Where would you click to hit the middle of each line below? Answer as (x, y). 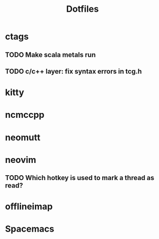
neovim (21, 160)
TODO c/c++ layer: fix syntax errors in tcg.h (74, 71)
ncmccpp (25, 115)
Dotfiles (82, 9)
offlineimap (29, 207)
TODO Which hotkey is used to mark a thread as (80, 178)
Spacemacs (30, 229)
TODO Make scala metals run (50, 55)
